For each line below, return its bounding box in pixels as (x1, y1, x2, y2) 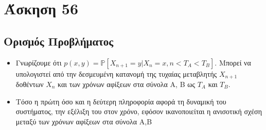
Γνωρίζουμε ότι (15, 57, 62, 68)
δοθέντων (15, 79, 44, 90)
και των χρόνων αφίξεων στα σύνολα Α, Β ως (58, 79, 196, 90)
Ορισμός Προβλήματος (4, 33, 114, 49)
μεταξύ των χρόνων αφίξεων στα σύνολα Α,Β (15, 116, 152, 126)
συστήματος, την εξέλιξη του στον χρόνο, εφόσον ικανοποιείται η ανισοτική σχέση (15, 106, 262, 117)
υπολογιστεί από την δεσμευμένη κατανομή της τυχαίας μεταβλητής (15, 68, 217, 79)
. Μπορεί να (215, 57, 251, 68)
